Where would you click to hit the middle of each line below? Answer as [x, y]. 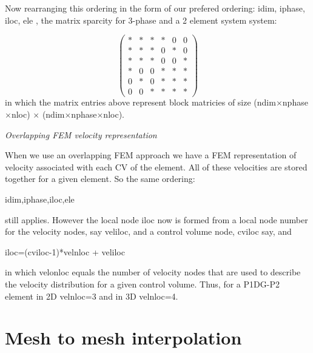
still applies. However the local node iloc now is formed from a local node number [156, 219]
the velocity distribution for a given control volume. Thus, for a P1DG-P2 [142, 284]
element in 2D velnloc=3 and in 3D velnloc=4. [92, 296]
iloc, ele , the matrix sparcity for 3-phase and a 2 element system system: [141, 20]
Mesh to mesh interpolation [123, 338]
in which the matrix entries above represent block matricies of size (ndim [140, 102]
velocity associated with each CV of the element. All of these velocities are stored [156, 166]
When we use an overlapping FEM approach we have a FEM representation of [151, 155]
